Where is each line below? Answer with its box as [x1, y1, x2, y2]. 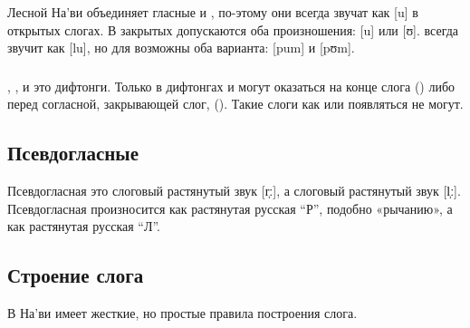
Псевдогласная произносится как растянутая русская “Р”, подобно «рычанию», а [7, 198, 453, 217]
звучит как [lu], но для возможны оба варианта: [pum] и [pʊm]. [7, 38, 355, 57]
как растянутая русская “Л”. [7, 217, 160, 236]
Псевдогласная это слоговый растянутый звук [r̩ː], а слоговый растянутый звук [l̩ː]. [7, 181, 461, 200]
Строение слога [7, 261, 144, 289]
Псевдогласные [7, 139, 139, 167]
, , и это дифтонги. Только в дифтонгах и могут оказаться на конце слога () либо [7, 76, 456, 95]
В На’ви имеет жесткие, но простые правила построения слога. [7, 304, 358, 322]
